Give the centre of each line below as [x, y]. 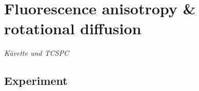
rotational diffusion [73, 28]
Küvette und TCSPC [37, 53]
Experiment [36, 81]
